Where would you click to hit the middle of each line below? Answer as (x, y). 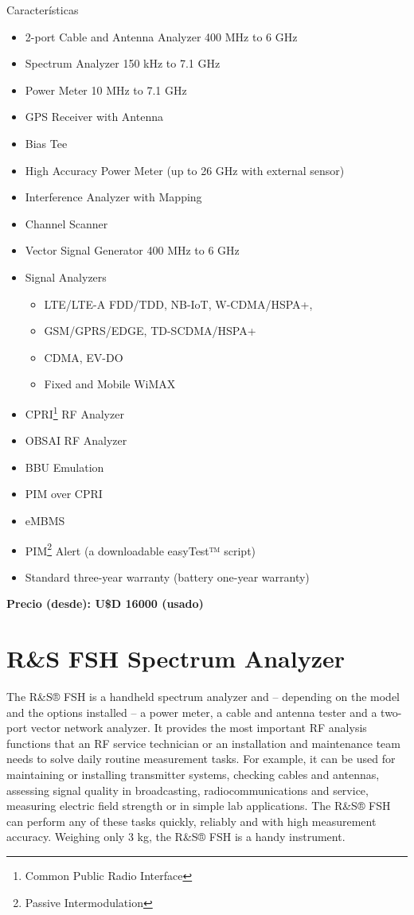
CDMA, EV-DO (84, 357)
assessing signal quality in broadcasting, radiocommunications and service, (187, 790)
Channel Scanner (66, 223)
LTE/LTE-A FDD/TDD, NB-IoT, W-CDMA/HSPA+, (178, 304)
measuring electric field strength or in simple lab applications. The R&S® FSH (199, 806)
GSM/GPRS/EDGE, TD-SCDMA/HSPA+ (150, 331)
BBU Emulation (64, 467)
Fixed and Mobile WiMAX (110, 384)
